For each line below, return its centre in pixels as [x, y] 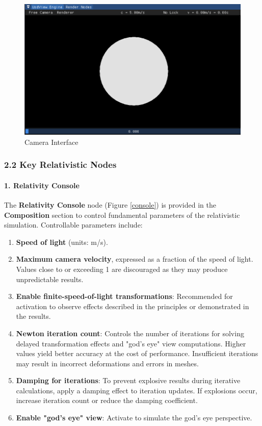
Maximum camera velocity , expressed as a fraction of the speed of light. [135, 259]
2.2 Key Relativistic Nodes [60, 165]
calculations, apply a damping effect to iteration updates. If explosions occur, [137, 390]
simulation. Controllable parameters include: [73, 225]
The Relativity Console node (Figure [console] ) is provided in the [110, 204]
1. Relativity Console [42, 185]
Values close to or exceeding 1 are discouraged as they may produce [122, 269]
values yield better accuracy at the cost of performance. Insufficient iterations [137, 353]
